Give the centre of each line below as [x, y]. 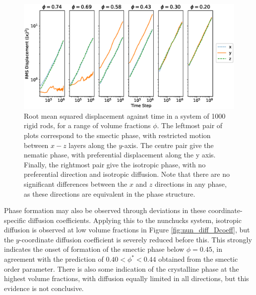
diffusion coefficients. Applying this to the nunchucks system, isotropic [135, 220]
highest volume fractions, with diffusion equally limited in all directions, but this [127, 278]
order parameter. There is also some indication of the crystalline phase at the [122, 268]
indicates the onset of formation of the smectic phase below [94, 249]
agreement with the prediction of [54, 259]
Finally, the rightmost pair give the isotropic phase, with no [115, 164]
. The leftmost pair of [190, 125]
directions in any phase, [191, 184]
